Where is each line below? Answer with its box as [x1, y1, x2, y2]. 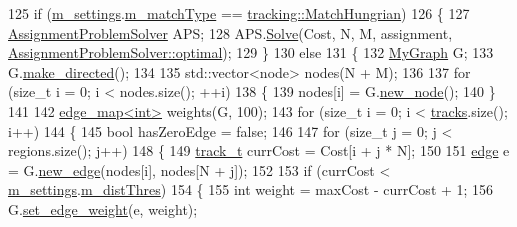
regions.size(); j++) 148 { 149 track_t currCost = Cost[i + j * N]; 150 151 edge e [8, 140, 510, 161]
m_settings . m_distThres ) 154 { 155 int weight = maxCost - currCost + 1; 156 [8, 179, 494, 200]
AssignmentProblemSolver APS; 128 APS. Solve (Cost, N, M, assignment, [8, 22, 453, 43]
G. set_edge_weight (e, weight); [8, 198, 198, 219]
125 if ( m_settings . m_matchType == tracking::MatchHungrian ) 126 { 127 [8, 3, 470, 23]
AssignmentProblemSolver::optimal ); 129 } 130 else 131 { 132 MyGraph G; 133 [8, 42, 494, 63]
